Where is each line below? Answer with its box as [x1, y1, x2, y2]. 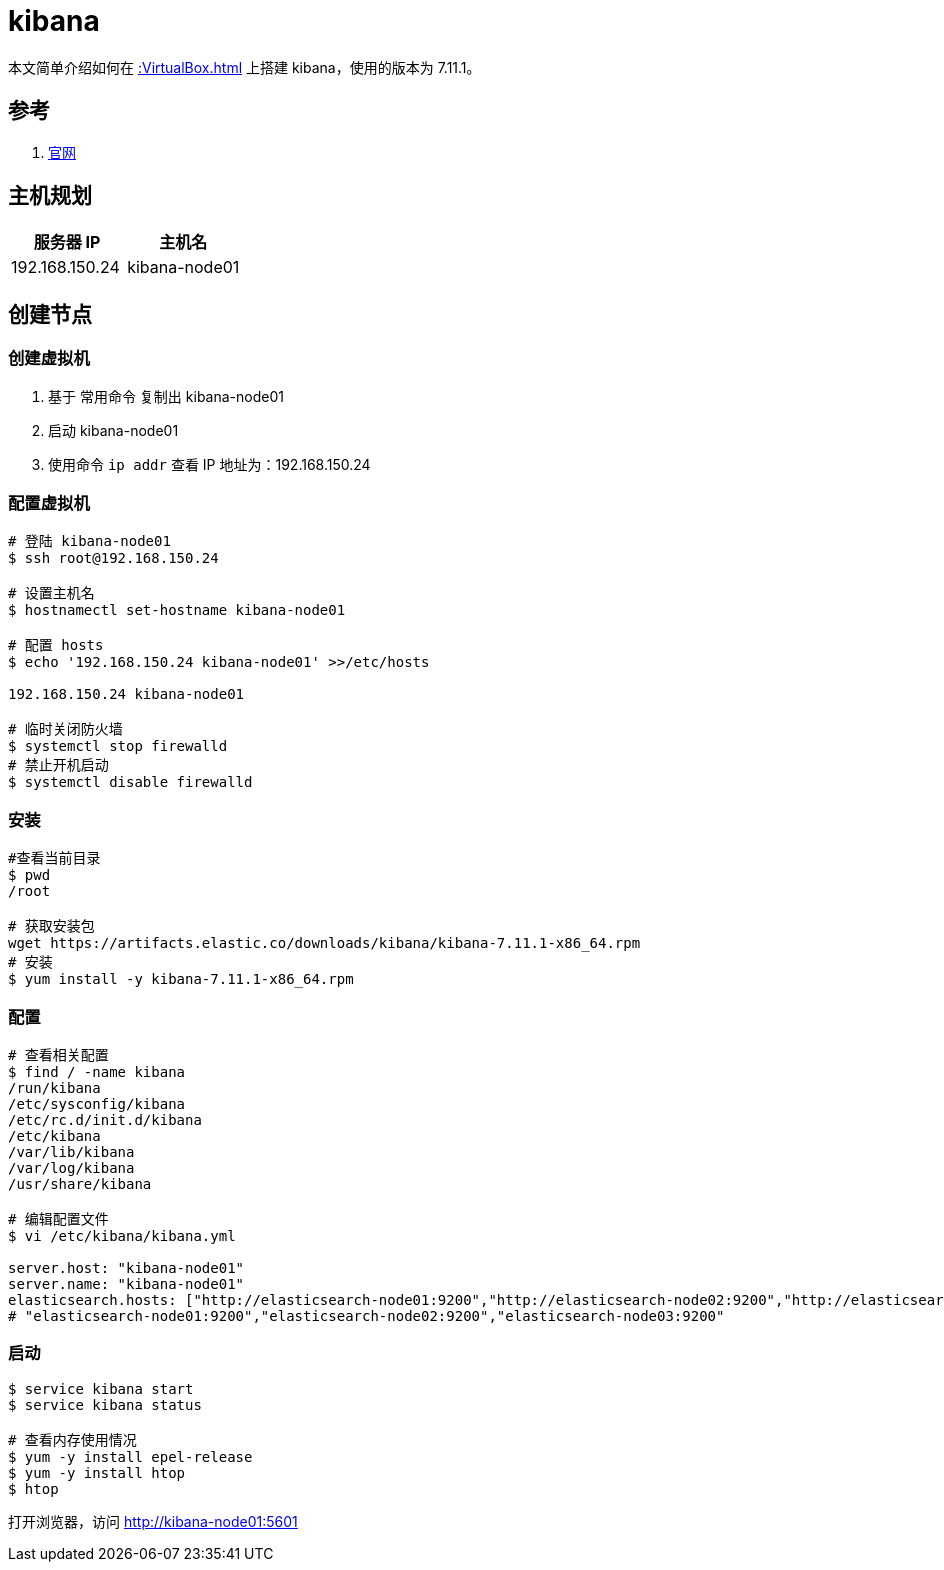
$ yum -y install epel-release [8, 1448, 253, 1465]
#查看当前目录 [8, 850, 101, 867]
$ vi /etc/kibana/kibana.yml [8, 1227, 236, 1244]
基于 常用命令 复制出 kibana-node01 [48, 387, 284, 405]
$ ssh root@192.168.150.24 [8, 550, 219, 567]
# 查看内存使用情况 [8, 1431, 137, 1448]
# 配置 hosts [8, 637, 104, 654]
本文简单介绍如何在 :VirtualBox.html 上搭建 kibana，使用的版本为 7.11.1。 [8, 58, 481, 76]
